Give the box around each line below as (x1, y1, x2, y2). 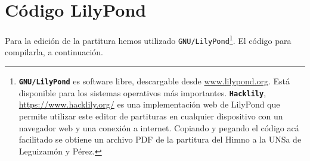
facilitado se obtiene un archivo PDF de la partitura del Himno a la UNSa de (18, 133, 302, 146)
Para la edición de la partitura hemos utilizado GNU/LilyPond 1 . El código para (5, 33, 292, 46)
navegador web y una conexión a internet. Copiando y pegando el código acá (18, 121, 299, 134)
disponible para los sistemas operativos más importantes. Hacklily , (18, 86, 266, 99)
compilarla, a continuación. (5, 46, 103, 58)
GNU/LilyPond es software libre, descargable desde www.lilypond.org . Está (18, 75, 290, 87)
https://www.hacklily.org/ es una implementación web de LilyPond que (18, 98, 280, 111)
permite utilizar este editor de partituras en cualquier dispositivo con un (18, 109, 283, 122)
